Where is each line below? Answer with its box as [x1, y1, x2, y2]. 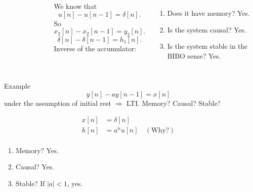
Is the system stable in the [167, 41, 248, 51]
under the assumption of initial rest [4, 97, 111, 108]
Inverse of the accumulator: [54, 43, 136, 53]
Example [4, 81, 31, 91]
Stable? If [15, 178, 45, 188]
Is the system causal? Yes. [167, 24, 247, 34]
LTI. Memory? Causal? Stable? [126, 97, 221, 108]
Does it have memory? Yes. [167, 8, 250, 18]
